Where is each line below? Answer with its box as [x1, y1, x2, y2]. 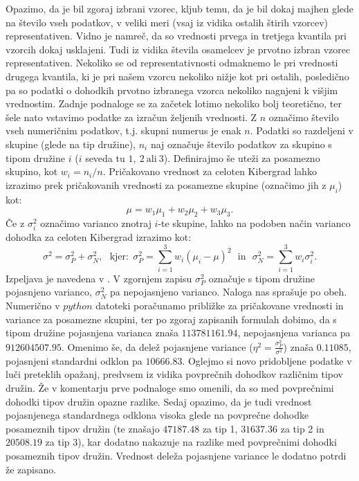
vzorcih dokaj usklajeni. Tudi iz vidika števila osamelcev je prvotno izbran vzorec [6, 42, 351, 56]
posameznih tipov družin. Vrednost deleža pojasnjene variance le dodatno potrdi [6, 448, 347, 462]
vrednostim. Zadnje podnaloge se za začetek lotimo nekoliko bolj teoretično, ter [6, 96, 342, 111]
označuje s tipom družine [208, 271, 315, 285]
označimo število [268, 109, 339, 124]
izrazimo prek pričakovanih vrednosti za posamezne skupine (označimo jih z [6, 177, 326, 192]
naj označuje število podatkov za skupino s [150, 136, 332, 151]
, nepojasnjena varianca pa [237, 325, 351, 340]
